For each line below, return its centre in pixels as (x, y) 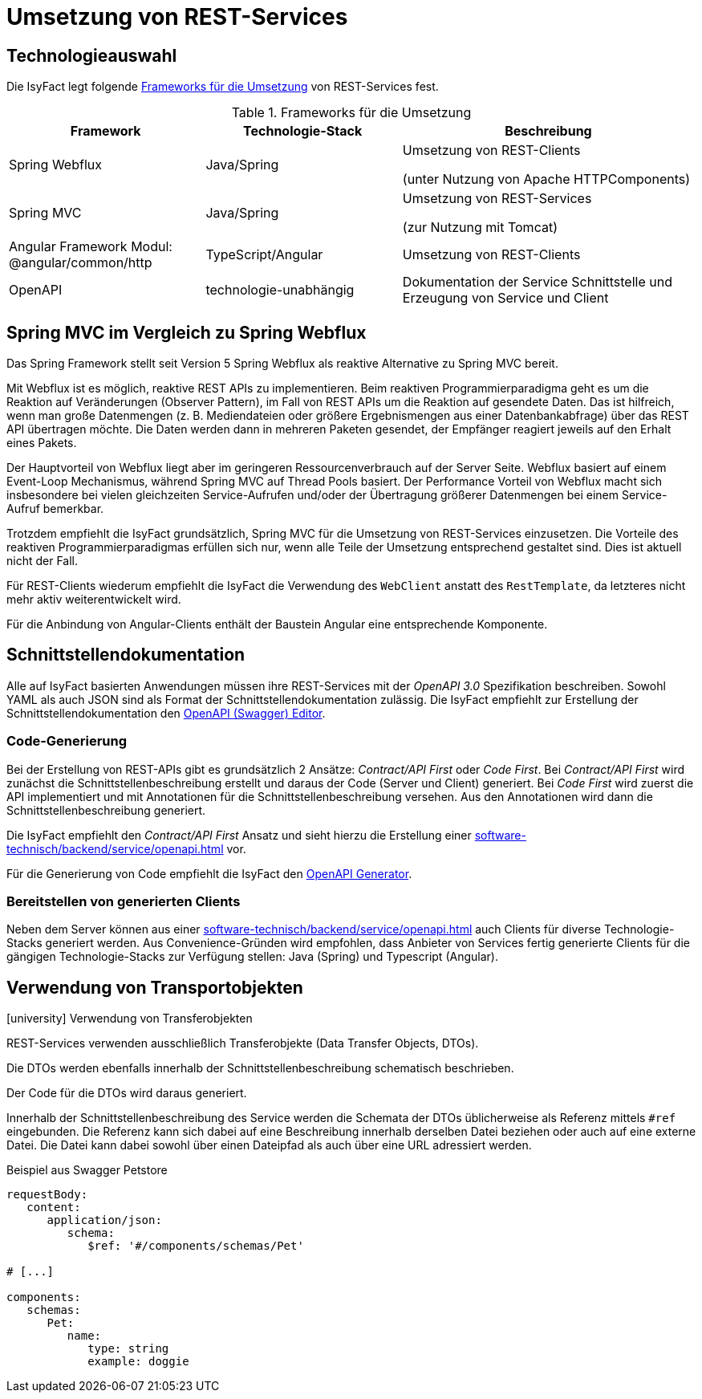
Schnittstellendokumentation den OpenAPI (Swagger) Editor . (166, 713)
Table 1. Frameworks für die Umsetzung (351, 113)
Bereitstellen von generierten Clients (124, 901)
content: (54, 1208)
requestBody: (47, 1195)
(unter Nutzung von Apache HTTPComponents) (546, 179)
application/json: (104, 1220)
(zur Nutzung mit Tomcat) (480, 228)
